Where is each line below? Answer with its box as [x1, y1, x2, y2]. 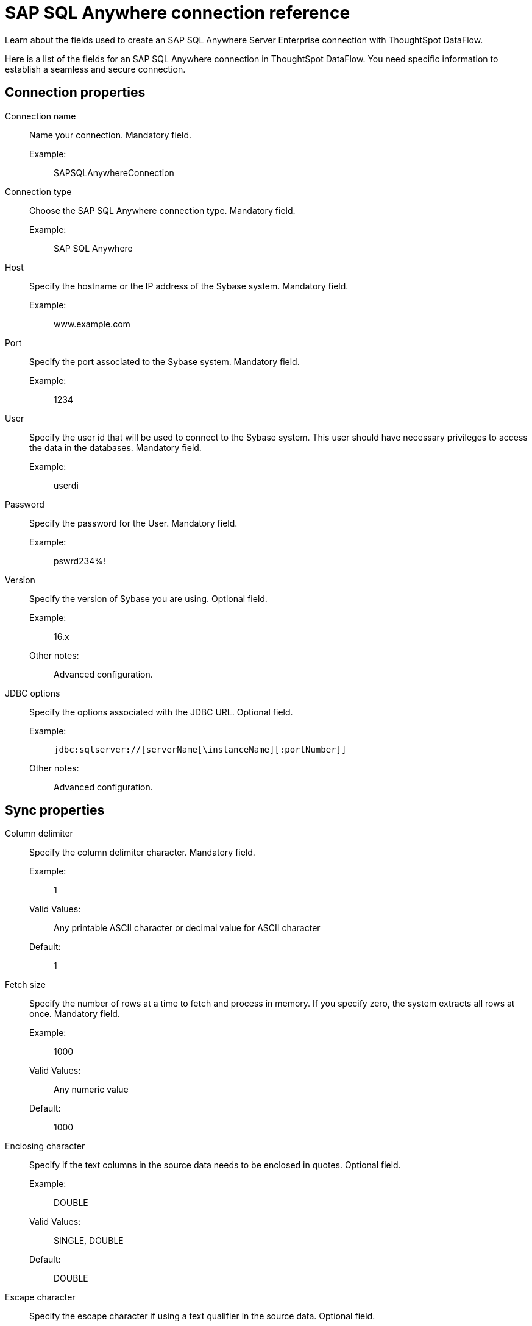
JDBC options [5, 687, 60, 698]
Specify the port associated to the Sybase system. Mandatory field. [29, 356, 300, 367]
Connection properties [5, 85, 146, 101]
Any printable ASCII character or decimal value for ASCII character [54, 923, 321, 934]
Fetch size [5, 979, 46, 990]
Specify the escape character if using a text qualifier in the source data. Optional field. [29, 1311, 375, 1322]
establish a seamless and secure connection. [5, 63, 186, 74]
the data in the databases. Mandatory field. [29, 442, 202, 453]
